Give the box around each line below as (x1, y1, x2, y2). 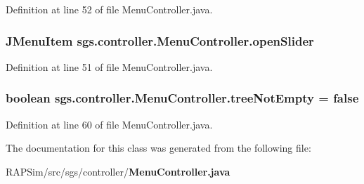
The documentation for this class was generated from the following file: (6, 140, 311, 155)
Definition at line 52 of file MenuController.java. (6, 2, 213, 16)
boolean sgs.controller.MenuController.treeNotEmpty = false (6, 89, 359, 107)
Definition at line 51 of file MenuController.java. (6, 59, 213, 74)
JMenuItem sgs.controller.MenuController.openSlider (6, 32, 314, 49)
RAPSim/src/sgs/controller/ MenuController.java (6, 164, 230, 178)
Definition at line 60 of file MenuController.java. (6, 117, 213, 131)
